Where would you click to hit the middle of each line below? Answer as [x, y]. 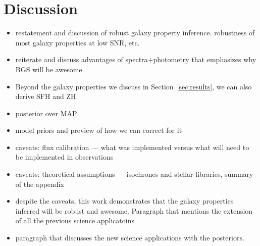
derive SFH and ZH [46, 96]
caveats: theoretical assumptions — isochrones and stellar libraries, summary [134, 174]
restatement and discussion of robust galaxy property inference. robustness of [135, 33]
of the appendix [40, 184]
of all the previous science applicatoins [75, 220]
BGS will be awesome [49, 69]
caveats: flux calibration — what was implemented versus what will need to [132, 147]
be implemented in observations [64, 157]
